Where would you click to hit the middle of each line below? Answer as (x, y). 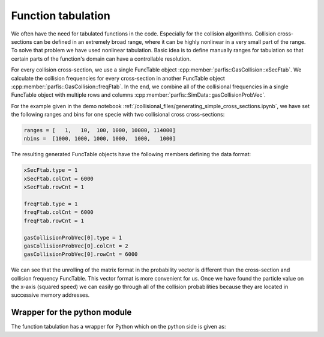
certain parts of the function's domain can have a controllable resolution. (101, 59)
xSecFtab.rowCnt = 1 (54, 187)
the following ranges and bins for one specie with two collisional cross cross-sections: (118, 115)
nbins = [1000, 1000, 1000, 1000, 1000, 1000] (100, 139)
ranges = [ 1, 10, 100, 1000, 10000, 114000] (100, 130)
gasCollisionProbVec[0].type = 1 (73, 238)
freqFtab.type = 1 (51, 204)
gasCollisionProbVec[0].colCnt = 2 (76, 246)
